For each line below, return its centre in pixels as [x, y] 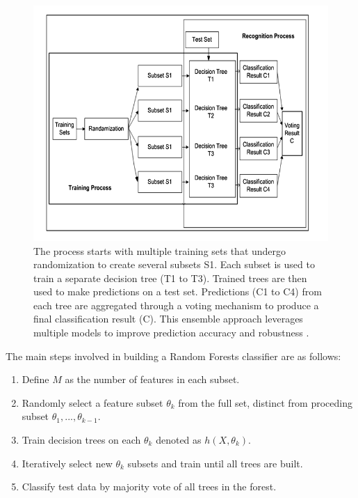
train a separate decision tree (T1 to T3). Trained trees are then [170, 278]
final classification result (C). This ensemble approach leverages [168, 319]
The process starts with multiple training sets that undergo [160, 250]
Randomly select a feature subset [92, 402]
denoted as [179, 440]
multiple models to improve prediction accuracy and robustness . [171, 333]
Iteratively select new [67, 463]
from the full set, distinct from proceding [265, 402]
